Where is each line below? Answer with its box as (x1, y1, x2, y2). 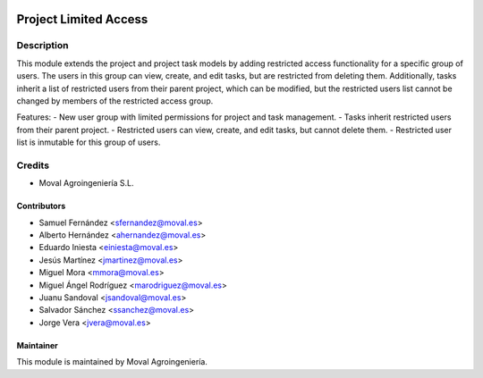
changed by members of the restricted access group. (16, 95, 214, 106)
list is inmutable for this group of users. (16, 137, 161, 147)
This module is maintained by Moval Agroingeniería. (16, 357, 208, 367)
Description (16, 39, 69, 52)
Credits (16, 159, 49, 172)
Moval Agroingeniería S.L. (38, 178, 134, 189)
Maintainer (16, 340, 58, 350)
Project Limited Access (16, 12, 148, 27)
